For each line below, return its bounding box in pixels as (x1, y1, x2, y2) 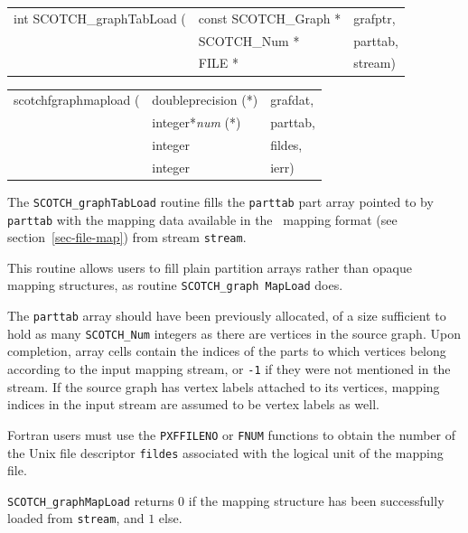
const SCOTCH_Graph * (198, 8, 342, 27)
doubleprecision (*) (152, 90, 258, 109)
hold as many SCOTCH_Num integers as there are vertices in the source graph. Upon (7, 323, 461, 342)
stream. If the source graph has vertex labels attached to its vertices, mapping (7, 377, 440, 396)
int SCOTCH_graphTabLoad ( (14, 8, 186, 27)
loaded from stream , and (7, 509, 145, 528)
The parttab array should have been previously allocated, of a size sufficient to (7, 306, 446, 325)
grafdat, (270, 90, 314, 109)
